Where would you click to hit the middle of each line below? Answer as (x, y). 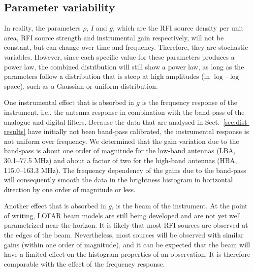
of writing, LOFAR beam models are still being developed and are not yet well (123, 215)
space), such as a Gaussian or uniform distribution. (81, 85)
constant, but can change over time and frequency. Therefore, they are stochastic (126, 47)
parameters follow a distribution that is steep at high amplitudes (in (107, 76)
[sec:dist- (236, 121)
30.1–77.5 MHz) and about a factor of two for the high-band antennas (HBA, (121, 160)
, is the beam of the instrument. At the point (179, 206)
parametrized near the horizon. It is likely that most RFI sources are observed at (126, 225)
